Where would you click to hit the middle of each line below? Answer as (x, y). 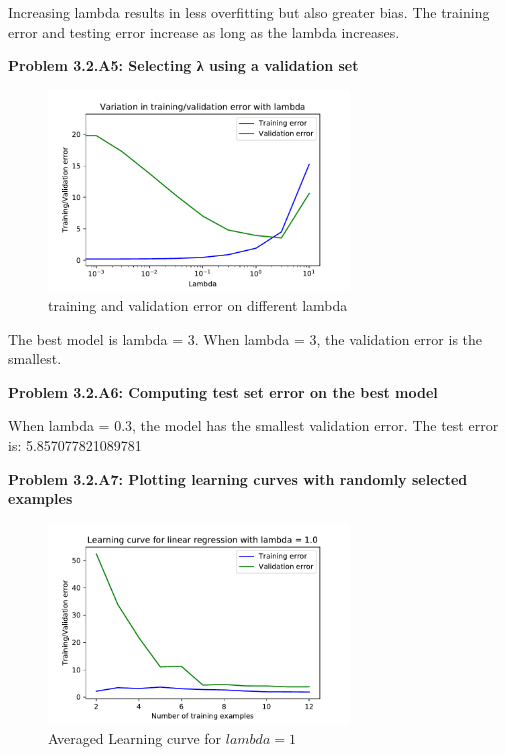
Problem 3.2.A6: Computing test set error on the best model (223, 391)
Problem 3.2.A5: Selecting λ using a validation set (183, 65)
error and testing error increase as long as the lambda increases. (204, 31)
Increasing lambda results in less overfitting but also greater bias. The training (249, 12)
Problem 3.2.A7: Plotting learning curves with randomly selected (238, 478)
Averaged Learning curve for (135, 737)
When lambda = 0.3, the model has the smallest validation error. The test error (253, 425)
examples (40, 498)
